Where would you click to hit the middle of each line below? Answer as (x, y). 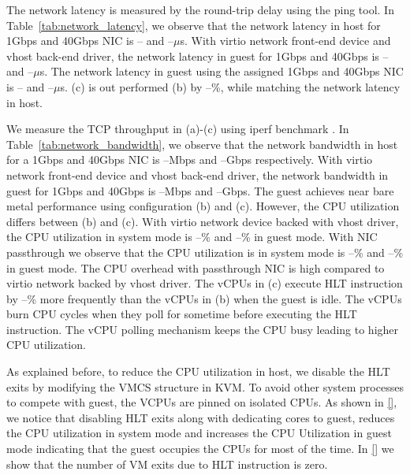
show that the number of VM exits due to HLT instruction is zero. (167, 464)
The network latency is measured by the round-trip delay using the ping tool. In (200, 9)
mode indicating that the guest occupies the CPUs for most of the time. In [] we (200, 449)
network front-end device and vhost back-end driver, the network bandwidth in (198, 174)
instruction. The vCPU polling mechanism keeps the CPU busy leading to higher (203, 329)
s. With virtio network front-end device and (285, 41)
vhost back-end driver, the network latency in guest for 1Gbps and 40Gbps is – (198, 56)
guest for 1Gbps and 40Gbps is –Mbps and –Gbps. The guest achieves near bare (200, 190)
